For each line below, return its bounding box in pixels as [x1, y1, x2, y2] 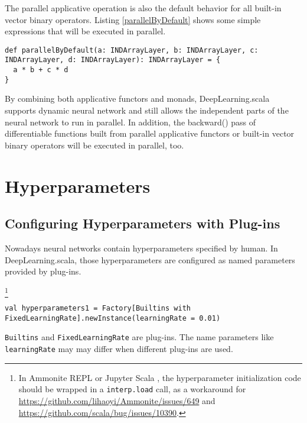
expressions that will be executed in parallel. [5, 25, 166, 37]
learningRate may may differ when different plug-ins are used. [5, 343, 233, 355]
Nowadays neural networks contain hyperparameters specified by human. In [5, 241, 278, 254]
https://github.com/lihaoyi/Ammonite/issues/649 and [18, 394, 215, 406]
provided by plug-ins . [5, 265, 81, 277]
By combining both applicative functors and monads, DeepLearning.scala [5, 92, 270, 105]
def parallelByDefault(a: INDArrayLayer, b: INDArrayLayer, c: [5, 46, 259, 54]
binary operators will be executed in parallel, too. [5, 138, 184, 151]
